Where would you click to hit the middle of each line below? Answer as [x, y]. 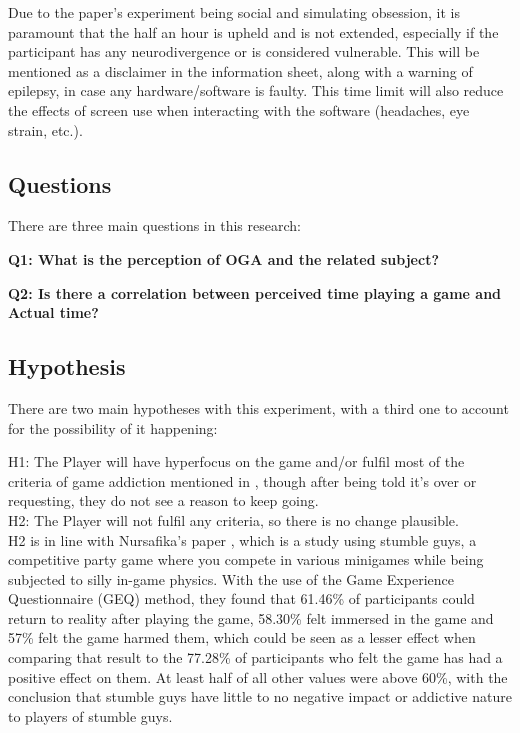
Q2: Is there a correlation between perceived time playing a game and [255, 292]
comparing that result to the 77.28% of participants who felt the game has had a [255, 657]
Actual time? [53, 312]
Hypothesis [67, 366]
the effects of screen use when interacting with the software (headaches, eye [239, 109]
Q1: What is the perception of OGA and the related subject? [223, 258]
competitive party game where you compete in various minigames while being [246, 559]
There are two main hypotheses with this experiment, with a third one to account [258, 407]
